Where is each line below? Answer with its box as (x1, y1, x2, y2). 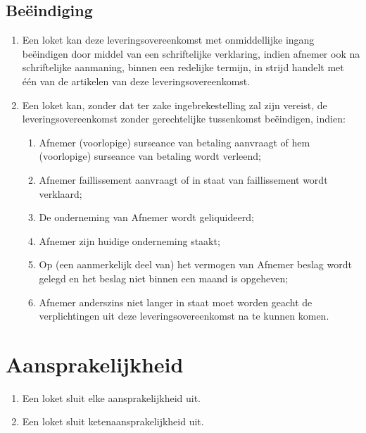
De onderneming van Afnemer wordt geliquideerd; (39, 210, 254, 225)
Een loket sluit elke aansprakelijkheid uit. (22, 390, 201, 405)
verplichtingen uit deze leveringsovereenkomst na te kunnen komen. (39, 308, 329, 323)
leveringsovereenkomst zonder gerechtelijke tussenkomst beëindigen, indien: (22, 111, 346, 126)
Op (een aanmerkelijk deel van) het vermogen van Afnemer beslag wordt (39, 257, 352, 272)
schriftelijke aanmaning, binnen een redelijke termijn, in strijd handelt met (22, 60, 344, 75)
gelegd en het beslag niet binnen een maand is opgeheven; (39, 270, 289, 285)
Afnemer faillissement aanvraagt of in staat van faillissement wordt (39, 172, 328, 187)
